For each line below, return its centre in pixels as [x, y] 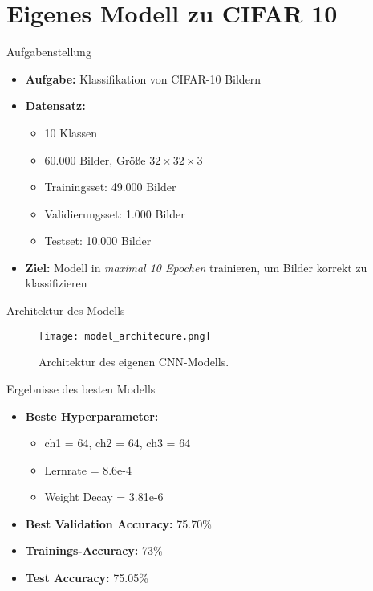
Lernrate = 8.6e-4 [88, 469]
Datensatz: [55, 106]
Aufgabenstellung [49, 52]
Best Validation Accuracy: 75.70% [118, 523]
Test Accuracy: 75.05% [87, 578]
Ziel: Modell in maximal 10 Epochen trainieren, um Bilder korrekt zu [196, 267]
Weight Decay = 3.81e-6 [104, 497]
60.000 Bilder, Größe [95, 159]
